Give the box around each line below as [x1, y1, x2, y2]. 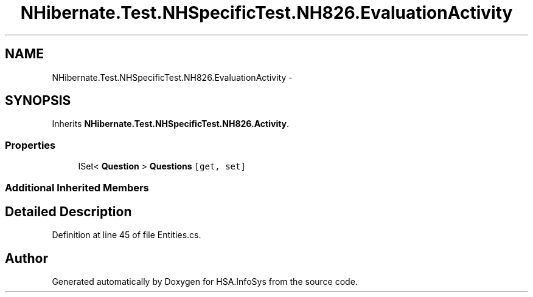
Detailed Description [5, 203, 132, 219]
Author [5, 250, 48, 266]
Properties [5, 138, 56, 151]
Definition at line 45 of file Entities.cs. [52, 230, 201, 241]
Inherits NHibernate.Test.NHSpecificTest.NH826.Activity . [52, 118, 290, 129]
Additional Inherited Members [5, 181, 149, 194]
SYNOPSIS [5, 93, 71, 109]
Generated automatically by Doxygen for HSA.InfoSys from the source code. [52, 276, 358, 287]
